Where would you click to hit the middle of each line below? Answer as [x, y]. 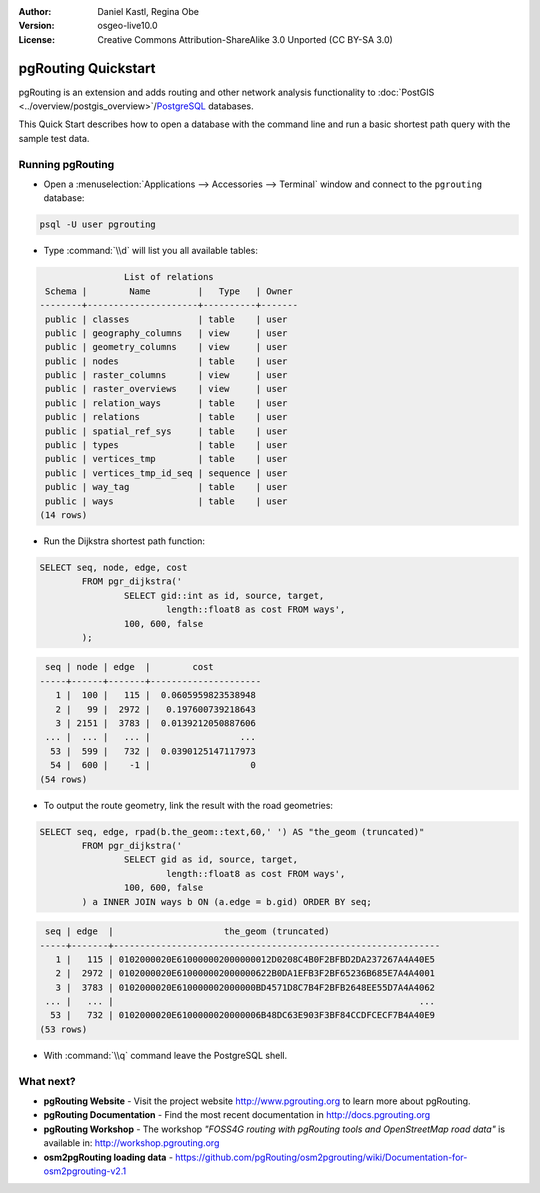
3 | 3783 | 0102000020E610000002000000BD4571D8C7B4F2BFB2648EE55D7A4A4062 [245, 987]
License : [36, 39]
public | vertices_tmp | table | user [166, 459]
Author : [35, 11]
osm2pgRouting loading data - [108, 1157]
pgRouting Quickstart [87, 68]
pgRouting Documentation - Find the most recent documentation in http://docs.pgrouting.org [237, 1115]
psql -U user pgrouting [98, 224]
